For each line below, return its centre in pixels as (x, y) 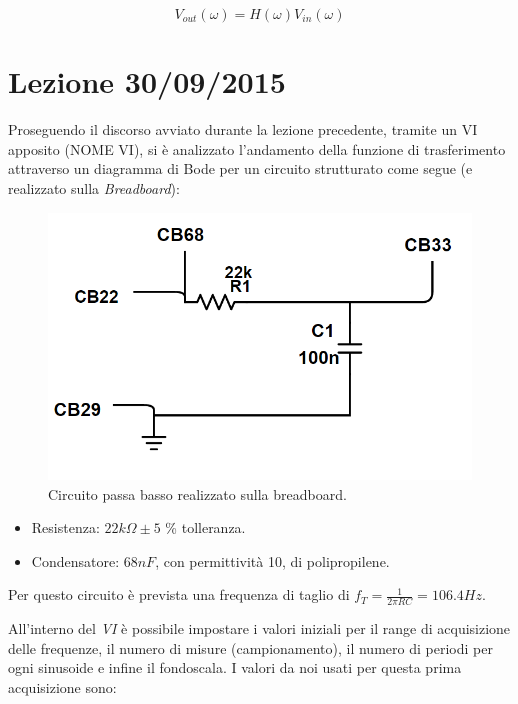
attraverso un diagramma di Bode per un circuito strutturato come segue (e (240, 168)
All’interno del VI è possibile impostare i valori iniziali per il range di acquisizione (259, 628)
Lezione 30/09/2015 (147, 81)
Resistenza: (65, 527)
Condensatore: (75, 560)
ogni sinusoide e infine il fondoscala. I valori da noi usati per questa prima (235, 667)
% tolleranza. (205, 527)
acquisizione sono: (62, 687)
